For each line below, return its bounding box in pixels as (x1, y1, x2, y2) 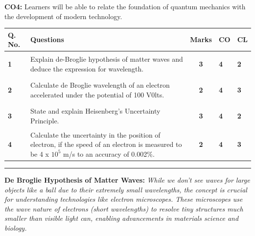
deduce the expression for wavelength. (30, 63, 144, 73)
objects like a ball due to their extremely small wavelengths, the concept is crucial (4, 184, 247, 194)
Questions (30, 34, 64, 45)
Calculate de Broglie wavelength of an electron (30, 80, 170, 90)
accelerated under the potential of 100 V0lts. (30, 89, 164, 99)
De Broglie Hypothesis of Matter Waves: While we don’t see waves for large (4, 174, 250, 185)
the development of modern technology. (4, 11, 122, 21)
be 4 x (30, 148, 49, 159)
